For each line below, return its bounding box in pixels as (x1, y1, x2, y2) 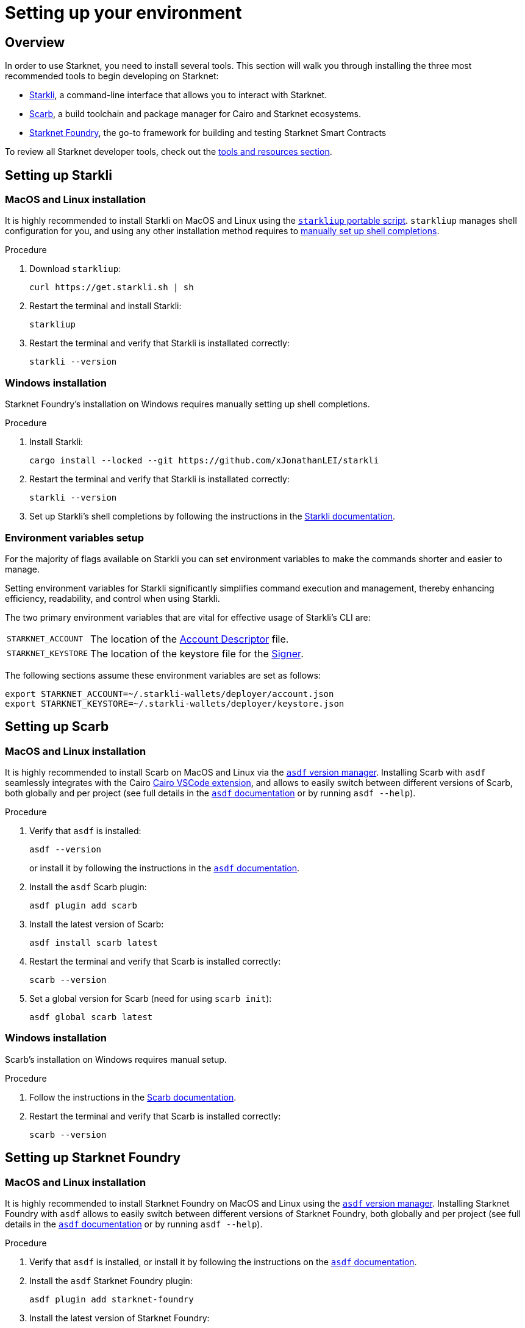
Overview (5, 34, 65, 50)
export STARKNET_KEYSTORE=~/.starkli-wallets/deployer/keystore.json (5, 698, 345, 709)
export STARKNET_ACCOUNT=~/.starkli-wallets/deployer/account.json (5, 688, 334, 699)
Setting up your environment (5, 2, 242, 23)
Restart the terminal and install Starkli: (29, 301, 182, 312)
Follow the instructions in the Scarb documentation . (29, 1091, 237, 1102)
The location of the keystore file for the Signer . (90, 647, 304, 660)
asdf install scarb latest (29, 938, 158, 948)
